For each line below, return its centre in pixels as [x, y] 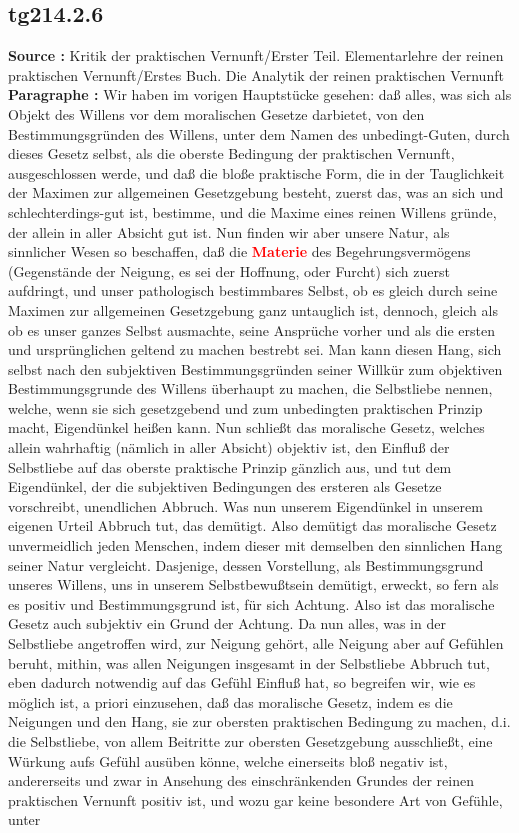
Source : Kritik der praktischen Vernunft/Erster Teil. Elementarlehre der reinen [256, 55]
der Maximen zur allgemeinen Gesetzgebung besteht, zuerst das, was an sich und [256, 192]
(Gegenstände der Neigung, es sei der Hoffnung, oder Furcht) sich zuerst [229, 270]
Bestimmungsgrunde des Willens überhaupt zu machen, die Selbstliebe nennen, [250, 388]
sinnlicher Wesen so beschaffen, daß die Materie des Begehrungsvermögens [239, 251]
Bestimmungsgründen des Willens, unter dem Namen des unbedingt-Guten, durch [259, 133]
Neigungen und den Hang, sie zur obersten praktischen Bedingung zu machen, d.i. [259, 721]
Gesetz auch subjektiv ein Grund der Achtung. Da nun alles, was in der [227, 623]
